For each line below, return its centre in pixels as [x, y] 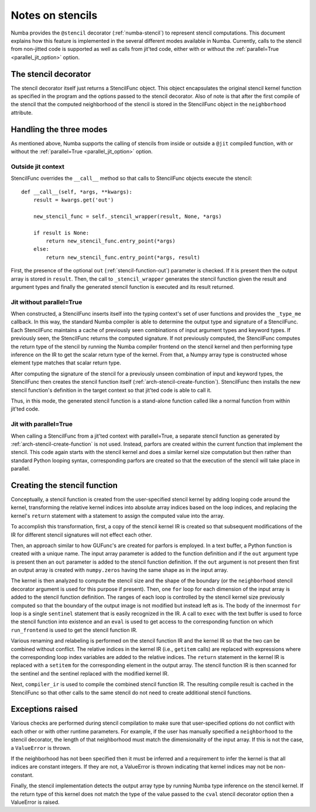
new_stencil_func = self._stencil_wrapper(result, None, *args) [127, 216]
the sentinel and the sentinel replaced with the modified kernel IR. [90, 673]
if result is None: [61, 233]
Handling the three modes [59, 129]
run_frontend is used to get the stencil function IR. [74, 630]
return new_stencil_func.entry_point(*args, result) [123, 257]
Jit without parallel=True [47, 302]
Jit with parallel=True [42, 424]
